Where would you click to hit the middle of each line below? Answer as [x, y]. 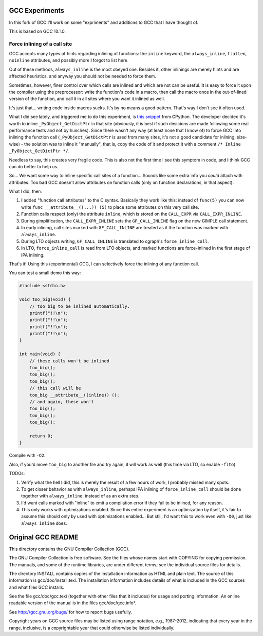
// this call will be [55, 388]
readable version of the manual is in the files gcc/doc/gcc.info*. [73, 603]
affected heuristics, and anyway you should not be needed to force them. [83, 76]
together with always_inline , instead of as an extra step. [80, 496]
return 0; [41, 436]
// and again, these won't [62, 402]
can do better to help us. [34, 166]
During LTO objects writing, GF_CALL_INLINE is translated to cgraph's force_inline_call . [115, 241]
